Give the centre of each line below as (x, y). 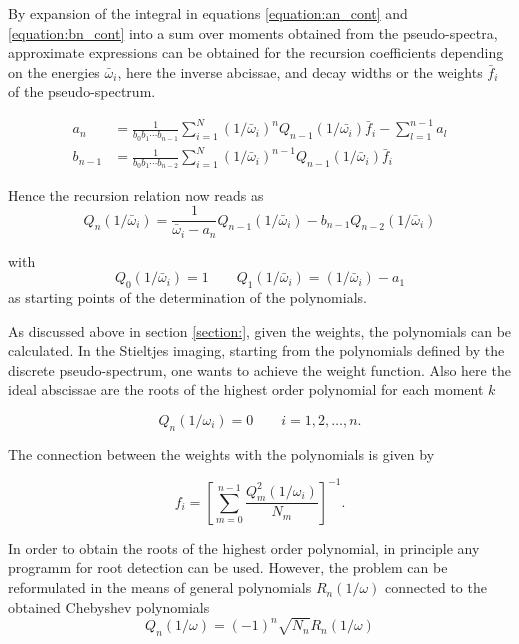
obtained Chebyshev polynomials (109, 606)
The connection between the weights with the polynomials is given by (221, 453)
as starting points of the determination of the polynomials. (187, 297)
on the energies (54, 71)
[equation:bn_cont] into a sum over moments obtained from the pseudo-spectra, (253, 32)
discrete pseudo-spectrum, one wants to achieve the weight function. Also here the (259, 369)
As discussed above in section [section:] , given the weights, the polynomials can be (260, 330)
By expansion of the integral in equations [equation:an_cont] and (208, 13)
